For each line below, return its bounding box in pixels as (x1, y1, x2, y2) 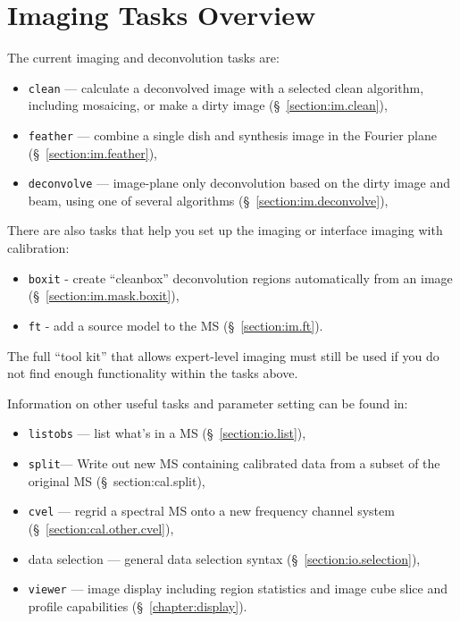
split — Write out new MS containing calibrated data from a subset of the (28, 454, 440, 472)
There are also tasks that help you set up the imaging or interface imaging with (7, 221, 443, 240)
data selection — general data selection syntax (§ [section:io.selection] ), (28, 549, 421, 567)
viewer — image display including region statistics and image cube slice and (28, 579, 447, 598)
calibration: (7, 239, 70, 257)
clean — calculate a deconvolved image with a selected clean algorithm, (28, 78, 424, 97)
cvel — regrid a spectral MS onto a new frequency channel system (28, 501, 395, 520)
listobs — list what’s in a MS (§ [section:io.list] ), (28, 424, 306, 442)
